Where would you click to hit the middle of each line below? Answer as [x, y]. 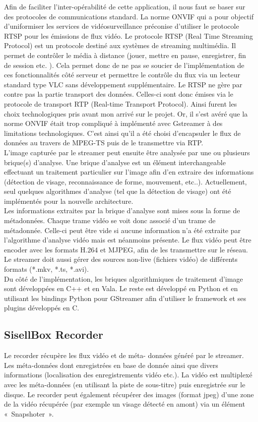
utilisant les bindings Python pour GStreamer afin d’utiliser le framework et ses [125, 298]
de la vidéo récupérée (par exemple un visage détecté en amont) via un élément [125, 404]
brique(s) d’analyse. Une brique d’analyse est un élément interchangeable [115, 162]
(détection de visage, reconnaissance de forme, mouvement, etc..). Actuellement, [126, 181]
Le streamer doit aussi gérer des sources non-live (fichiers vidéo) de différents [121, 259]
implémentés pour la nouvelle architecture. [69, 201]
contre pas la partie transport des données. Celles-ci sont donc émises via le [119, 94]
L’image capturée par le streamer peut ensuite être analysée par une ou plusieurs [127, 152]
